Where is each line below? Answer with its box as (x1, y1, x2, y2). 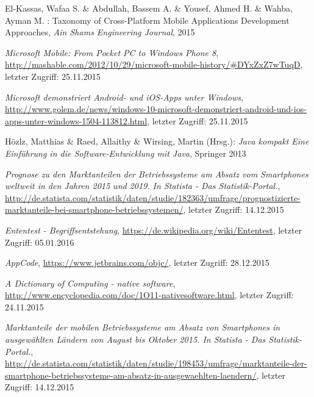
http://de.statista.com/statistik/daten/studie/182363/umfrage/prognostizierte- (5, 191, 301, 204)
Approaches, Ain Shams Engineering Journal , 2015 (5, 26, 195, 38)
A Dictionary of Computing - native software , (5, 276, 176, 289)
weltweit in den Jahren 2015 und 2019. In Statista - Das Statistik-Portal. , (5, 179, 280, 192)
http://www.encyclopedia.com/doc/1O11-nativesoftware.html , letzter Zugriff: (5, 288, 294, 301)
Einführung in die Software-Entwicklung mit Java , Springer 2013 (5, 146, 246, 159)
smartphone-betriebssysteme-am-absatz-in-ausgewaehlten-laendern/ (5, 368, 257, 381)
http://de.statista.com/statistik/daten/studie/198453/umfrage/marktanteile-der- (5, 357, 307, 370)
